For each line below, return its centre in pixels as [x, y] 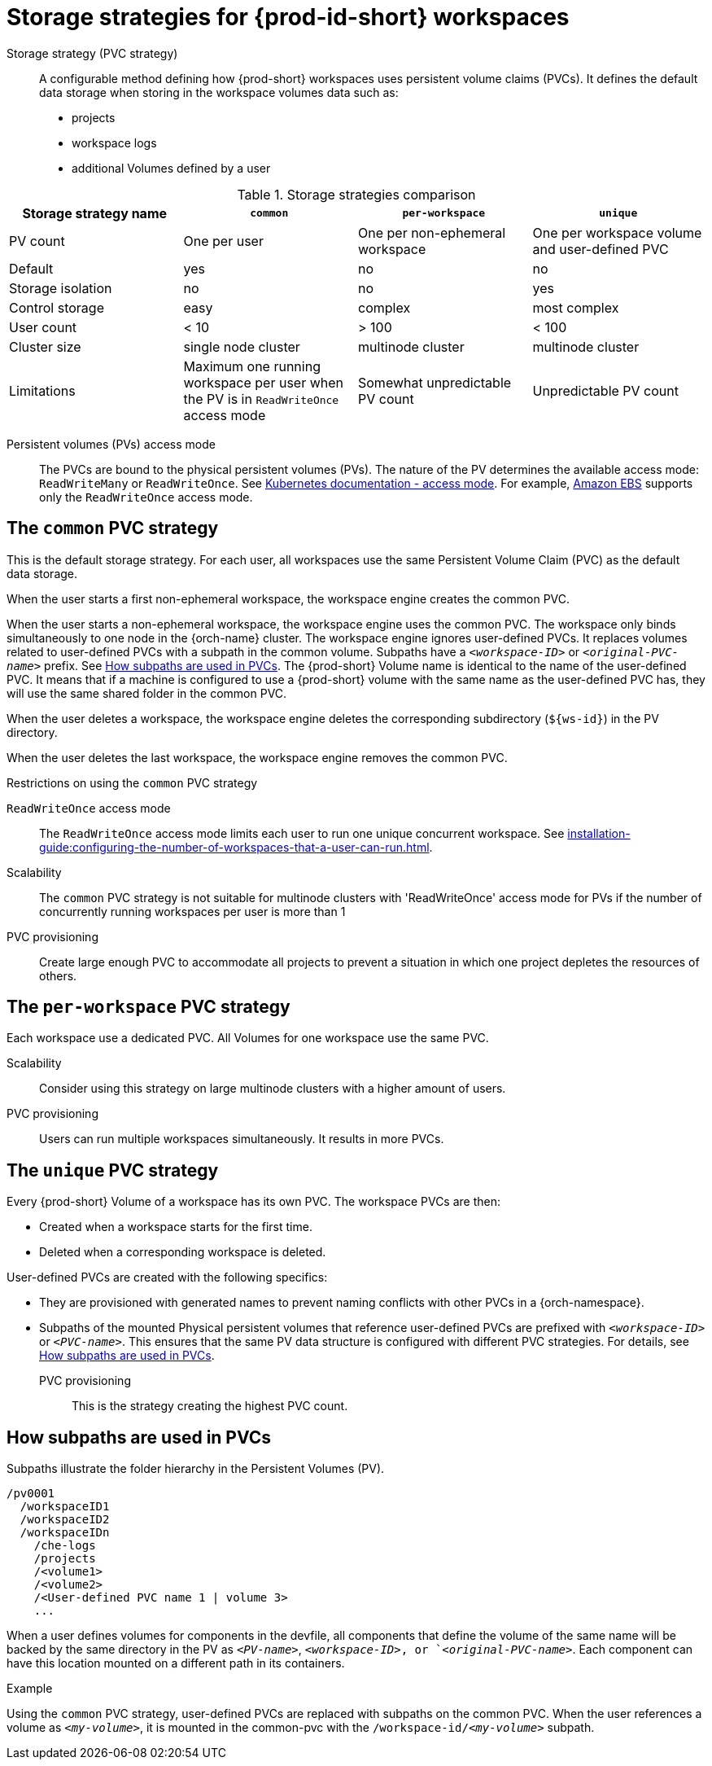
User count [43, 327]
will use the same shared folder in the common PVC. [147, 693]
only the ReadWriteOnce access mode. [146, 497]
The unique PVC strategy [113, 1170]
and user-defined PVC [601, 249]
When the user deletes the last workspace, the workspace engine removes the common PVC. [257, 757]
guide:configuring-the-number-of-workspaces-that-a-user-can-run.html [234, 847]
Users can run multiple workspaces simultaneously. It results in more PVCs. [242, 1139]
